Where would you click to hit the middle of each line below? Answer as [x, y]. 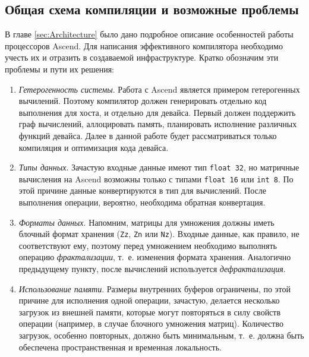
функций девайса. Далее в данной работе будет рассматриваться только [148, 135]
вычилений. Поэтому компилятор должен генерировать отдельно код [143, 101]
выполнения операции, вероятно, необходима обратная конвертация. [142, 202]
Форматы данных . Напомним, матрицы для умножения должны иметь [146, 222]
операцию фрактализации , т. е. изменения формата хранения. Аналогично [155, 257]
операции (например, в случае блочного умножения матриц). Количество [151, 323]
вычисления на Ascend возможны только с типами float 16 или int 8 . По [156, 178]
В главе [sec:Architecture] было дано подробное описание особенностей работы [149, 34]
